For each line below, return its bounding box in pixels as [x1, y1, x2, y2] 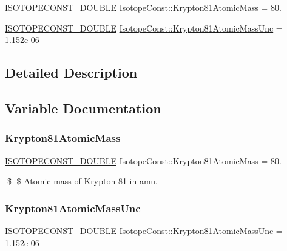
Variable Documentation [5, 98, 161, 117]
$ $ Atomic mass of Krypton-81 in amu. [7, 175, 158, 187]
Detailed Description [5, 63, 138, 82]
